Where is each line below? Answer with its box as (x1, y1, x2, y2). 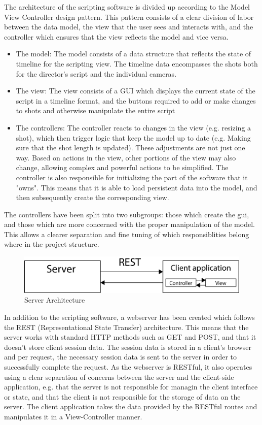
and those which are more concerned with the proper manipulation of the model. (4, 219, 255, 230)
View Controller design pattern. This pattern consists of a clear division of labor (4, 11, 254, 22)
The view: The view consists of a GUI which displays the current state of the (16, 85, 255, 96)
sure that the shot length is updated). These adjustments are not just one (16, 142, 245, 153)
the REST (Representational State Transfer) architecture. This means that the (4, 321, 249, 332)
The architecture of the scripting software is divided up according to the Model (4, 2, 250, 12)
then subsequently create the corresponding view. (16, 192, 169, 203)
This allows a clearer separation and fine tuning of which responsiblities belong (4, 228, 249, 239)
